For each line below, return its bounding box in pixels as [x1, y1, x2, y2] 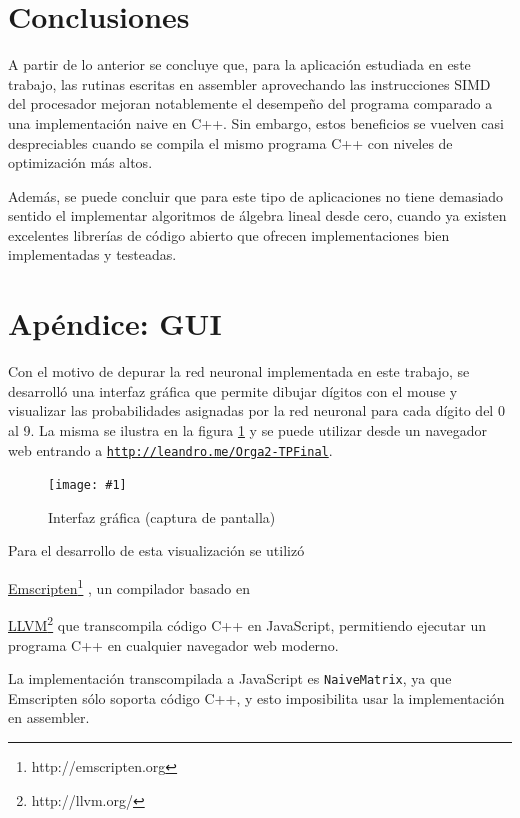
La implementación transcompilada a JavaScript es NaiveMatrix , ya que [8, 668, 452, 689]
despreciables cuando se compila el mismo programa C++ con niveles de [8, 132, 453, 153]
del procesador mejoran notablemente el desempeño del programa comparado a [8, 93, 493, 114]
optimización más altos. [8, 152, 153, 173]
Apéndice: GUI [8, 303, 222, 344]
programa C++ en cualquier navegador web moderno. [8, 634, 339, 655]
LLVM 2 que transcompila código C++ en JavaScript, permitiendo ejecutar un [8, 612, 487, 635]
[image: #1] [48, 478, 127, 493]
